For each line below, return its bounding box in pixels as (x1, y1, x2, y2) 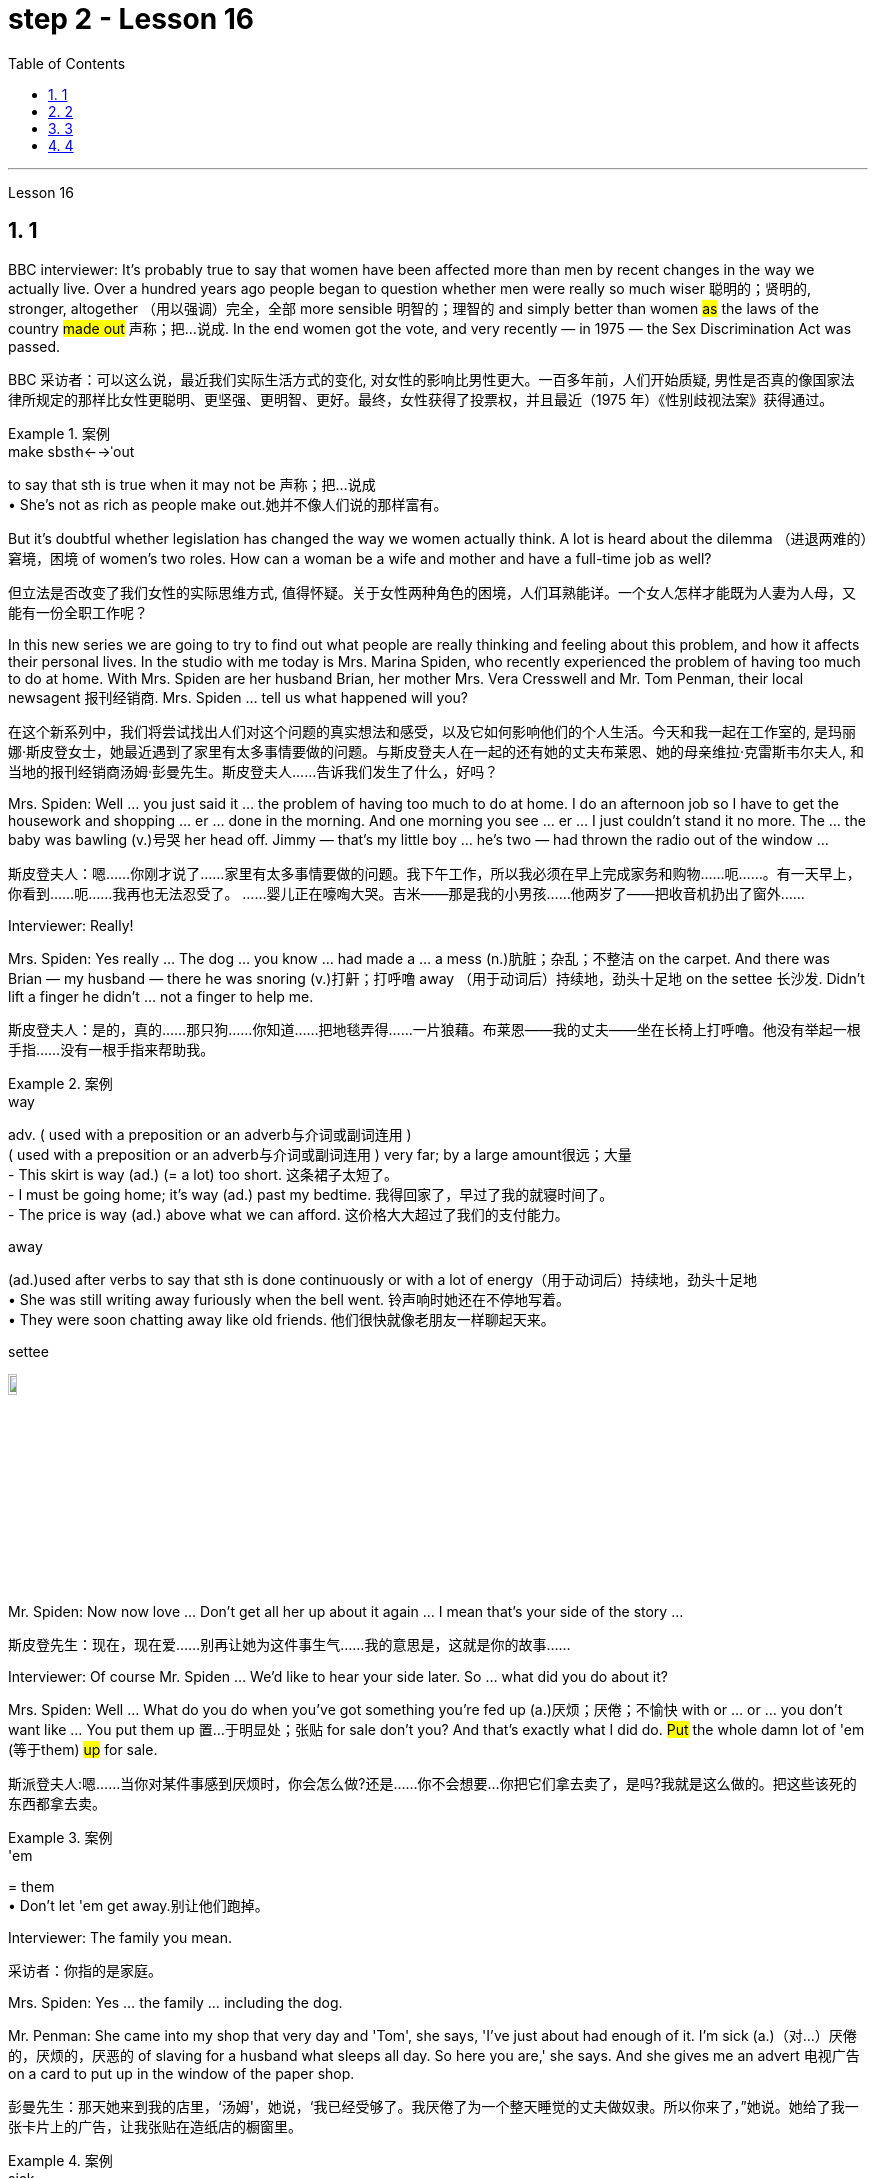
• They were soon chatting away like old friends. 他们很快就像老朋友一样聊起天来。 (8, 1310, 555, 1328)
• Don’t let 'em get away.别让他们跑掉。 (8, 1896, 269, 1914)
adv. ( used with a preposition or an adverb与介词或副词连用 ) (8, 1125, 412, 1143)
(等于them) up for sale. (8, 1740, 158, 1758)
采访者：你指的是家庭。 (8, 1961, 162, 1979)
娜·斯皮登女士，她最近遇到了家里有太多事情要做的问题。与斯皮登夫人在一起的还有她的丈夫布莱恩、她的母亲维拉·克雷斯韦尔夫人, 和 (8, 742, 865, 760)
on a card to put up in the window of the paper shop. (8, 2064, 355, 2082)
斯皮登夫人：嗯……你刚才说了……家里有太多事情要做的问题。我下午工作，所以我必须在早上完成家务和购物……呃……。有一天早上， (8, 864, 861, 882)
